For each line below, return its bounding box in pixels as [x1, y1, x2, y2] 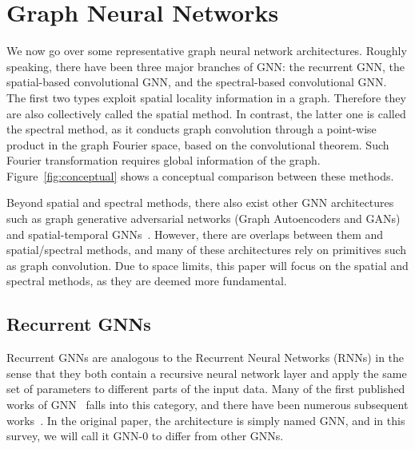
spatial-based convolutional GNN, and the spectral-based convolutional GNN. [6, 74, 387, 90]
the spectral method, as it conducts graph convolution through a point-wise [6, 121, 377, 137]
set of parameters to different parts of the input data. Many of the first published [6, 380, 405, 397]
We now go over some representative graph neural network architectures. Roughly [6, 42, 407, 59]
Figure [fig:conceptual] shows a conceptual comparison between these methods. [6, 167, 394, 184]
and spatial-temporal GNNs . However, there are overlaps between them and [6, 225, 384, 242]
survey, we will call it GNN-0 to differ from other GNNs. [6, 427, 284, 444]
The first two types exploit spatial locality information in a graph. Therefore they [6, 89, 406, 105]
